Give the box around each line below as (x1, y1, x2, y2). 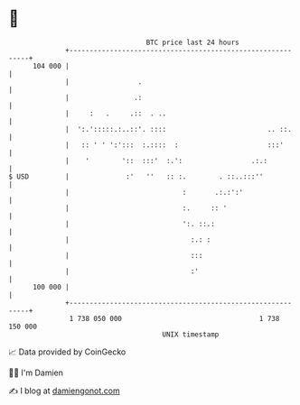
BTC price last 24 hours (145, 38, 240, 47)
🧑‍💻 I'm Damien (8, 367, 64, 378)
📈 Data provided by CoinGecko (8, 346, 127, 357)
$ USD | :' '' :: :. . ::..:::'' (8, 171, 264, 181)
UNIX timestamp (162, 329, 220, 339)
